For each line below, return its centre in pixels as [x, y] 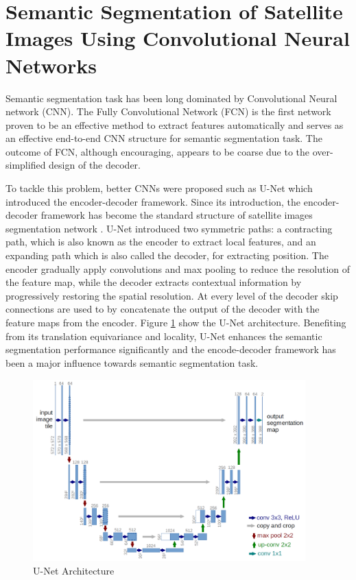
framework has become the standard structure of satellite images [177, 215]
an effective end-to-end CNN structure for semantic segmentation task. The [164, 138]
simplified [26, 165]
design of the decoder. [95, 165]
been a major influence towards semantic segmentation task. [132, 362]
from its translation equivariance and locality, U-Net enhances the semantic [164, 336]
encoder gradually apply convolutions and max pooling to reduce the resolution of [178, 268]
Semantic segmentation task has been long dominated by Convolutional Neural [171, 98]
